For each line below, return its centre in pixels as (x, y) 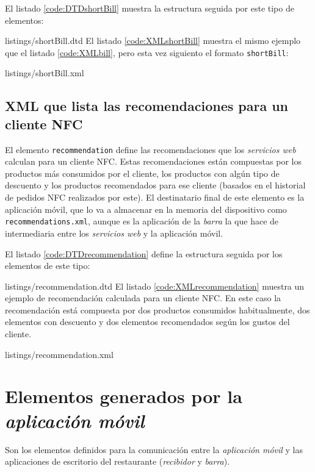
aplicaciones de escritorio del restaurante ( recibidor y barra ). (118, 461)
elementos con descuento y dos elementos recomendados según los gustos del (147, 322)
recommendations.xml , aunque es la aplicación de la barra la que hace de (142, 221)
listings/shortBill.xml (45, 73)
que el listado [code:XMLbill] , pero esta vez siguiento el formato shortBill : (147, 52)
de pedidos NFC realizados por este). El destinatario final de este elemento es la (155, 197)
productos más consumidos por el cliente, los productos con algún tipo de (142, 173)
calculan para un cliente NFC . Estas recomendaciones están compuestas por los (153, 161)
